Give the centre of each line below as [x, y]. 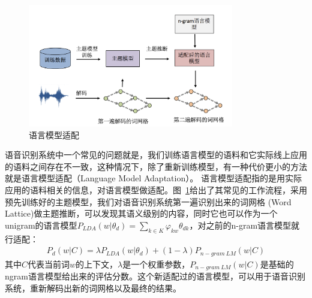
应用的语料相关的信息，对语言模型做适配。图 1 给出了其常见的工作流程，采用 [156, 190]
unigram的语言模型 [41, 225]
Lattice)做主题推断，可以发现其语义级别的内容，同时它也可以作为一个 [141, 213]
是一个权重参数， [156, 264]
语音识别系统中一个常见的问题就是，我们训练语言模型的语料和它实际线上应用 [156, 155]
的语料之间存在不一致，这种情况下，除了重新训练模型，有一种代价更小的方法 [156, 166]
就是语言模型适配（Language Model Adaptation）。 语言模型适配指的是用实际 [153, 178]
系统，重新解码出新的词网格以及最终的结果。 [93, 288]
